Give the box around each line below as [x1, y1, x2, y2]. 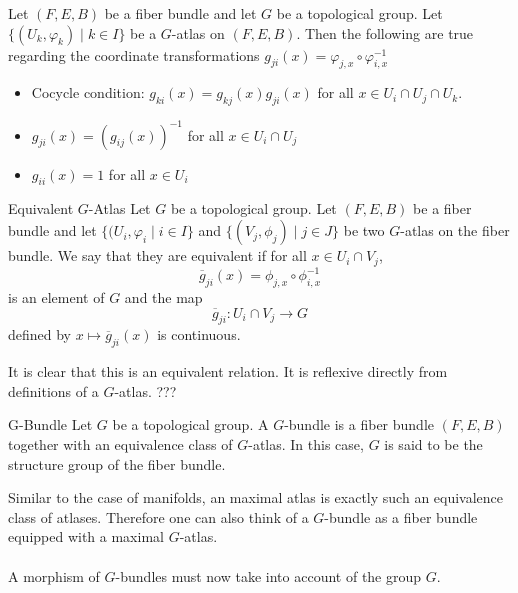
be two [343, 220, 385, 241]
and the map [124, 286, 203, 307]
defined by [8, 324, 72, 345]
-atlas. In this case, [248, 434, 364, 455]
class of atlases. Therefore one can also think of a [8, 506, 309, 527]
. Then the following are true [296, 22, 474, 43]
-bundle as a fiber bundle [324, 506, 478, 527]
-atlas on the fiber [400, 220, 510, 241]
